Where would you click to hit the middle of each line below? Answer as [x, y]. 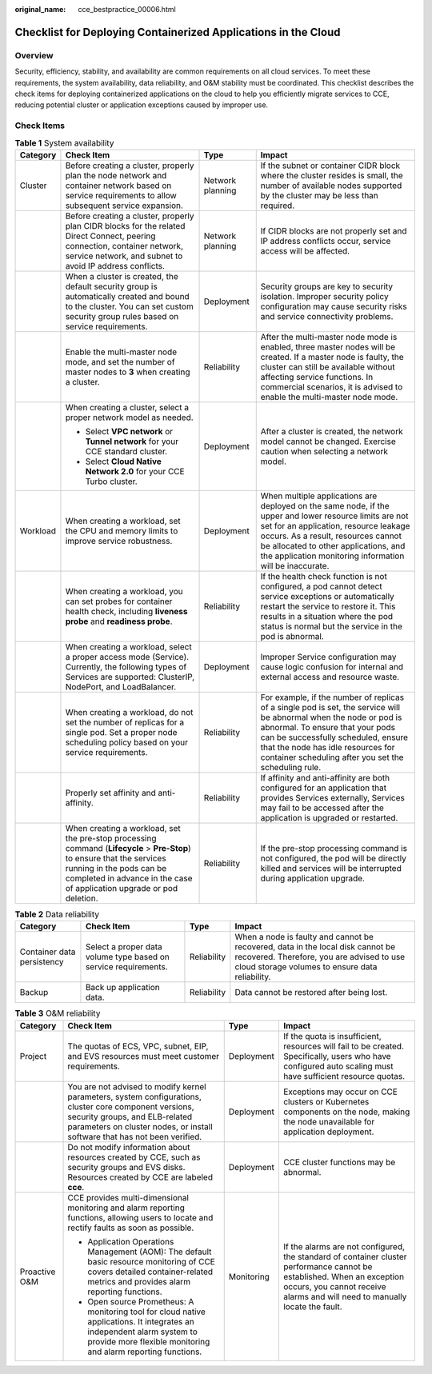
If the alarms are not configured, [344, 1246]
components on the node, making [346, 1112]
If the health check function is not [324, 576]
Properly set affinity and [110, 793]
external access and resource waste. [330, 677]
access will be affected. [305, 250]
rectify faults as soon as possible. [131, 1228]
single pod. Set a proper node [121, 732]
